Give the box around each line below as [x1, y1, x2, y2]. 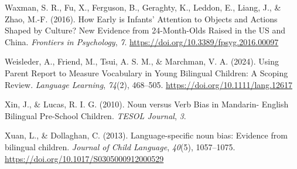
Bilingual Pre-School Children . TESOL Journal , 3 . [5, 109, 186, 121]
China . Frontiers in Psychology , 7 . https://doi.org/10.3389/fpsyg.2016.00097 [5, 35, 279, 48]
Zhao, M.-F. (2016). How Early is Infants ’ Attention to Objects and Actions [5, 12, 278, 25]
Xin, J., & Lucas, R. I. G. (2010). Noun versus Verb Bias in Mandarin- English [5, 98, 289, 110]
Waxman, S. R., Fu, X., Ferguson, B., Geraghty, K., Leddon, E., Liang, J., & [5, 1, 281, 13]
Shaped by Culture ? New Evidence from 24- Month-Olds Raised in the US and [5, 24, 286, 36]
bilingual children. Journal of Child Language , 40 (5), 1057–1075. [5, 140, 235, 153]
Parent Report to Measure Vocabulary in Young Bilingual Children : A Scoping [5, 66, 288, 79]
